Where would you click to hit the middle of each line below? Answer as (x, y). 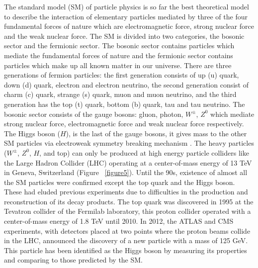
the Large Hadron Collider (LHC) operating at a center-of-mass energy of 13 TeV (128, 162)
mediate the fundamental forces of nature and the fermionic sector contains (119, 55)
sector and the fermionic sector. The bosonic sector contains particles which (119, 45)
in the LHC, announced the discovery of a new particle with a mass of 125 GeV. (126, 240)
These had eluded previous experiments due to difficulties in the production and (126, 192)
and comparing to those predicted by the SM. (74, 260)
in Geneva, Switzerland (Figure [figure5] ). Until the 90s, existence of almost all (126, 172)
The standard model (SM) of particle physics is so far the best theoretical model (127, 6)
